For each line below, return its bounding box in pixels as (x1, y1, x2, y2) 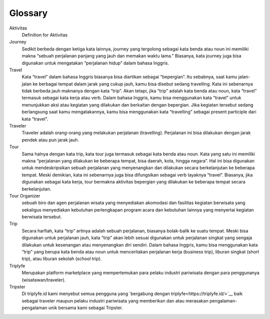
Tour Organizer (9, 192, 40, 198)
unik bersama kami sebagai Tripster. (48, 305, 123, 311)
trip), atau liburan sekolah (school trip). (21, 255, 102, 262)
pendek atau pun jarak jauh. (21, 136, 79, 142)
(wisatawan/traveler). (21, 276, 66, 282)
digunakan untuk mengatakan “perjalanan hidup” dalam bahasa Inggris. (21, 60, 169, 66)
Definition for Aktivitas (21, 31, 67, 37)
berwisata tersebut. (21, 214, 62, 220)
